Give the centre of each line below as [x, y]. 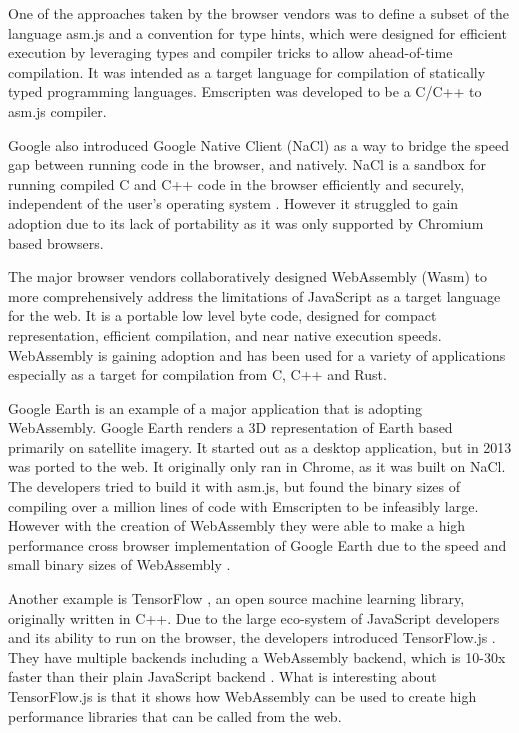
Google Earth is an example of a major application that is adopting [215, 407]
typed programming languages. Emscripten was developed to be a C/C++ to [245, 91]
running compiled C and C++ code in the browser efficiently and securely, [236, 183]
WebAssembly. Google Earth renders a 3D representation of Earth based [230, 427]
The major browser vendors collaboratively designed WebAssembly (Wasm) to [247, 276]
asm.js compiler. [57, 110]
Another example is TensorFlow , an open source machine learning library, [236, 598]
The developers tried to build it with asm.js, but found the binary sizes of [234, 486]
